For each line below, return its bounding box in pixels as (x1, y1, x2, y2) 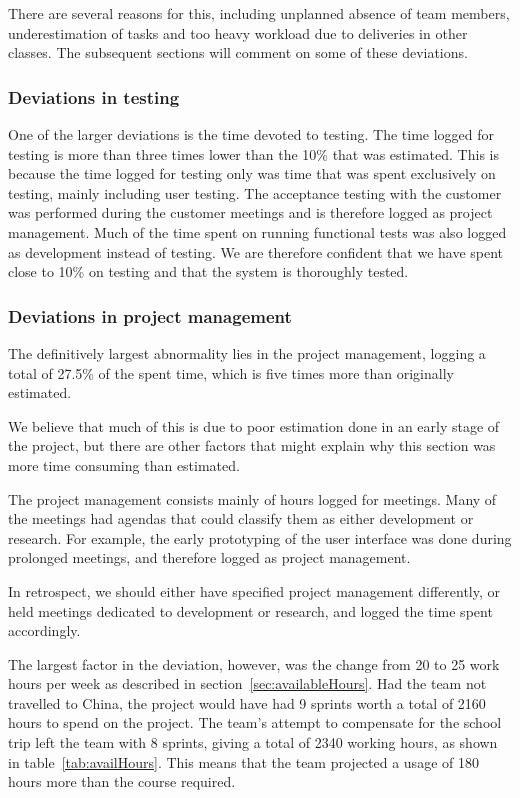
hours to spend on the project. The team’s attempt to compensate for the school (8, 712, 502, 733)
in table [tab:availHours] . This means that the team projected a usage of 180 (8, 751, 479, 772)
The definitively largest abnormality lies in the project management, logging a (8, 342, 486, 363)
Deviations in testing (8, 84, 180, 109)
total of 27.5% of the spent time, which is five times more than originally (8, 362, 454, 383)
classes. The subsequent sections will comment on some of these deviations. (8, 42, 468, 63)
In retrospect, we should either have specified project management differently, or (8, 580, 500, 601)
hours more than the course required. (8, 771, 236, 792)
